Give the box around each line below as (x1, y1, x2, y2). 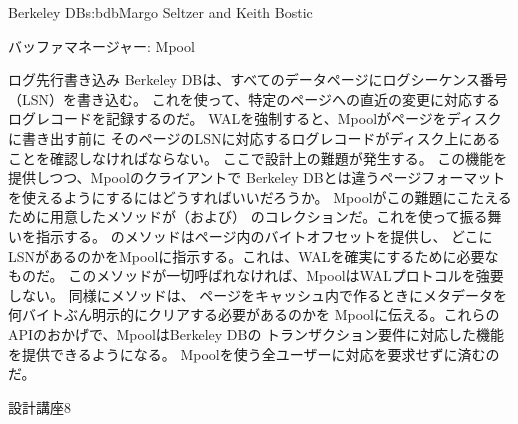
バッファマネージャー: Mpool (8, 35, 195, 56)
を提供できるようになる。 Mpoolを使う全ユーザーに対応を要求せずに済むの (8, 343, 500, 364)
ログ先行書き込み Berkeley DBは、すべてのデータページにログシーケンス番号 (8, 69, 508, 90)
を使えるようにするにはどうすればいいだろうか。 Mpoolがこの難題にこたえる (8, 186, 512, 207)
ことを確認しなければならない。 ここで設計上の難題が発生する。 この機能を (8, 147, 508, 168)
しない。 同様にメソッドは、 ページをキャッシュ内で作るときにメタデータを (8, 284, 508, 305)
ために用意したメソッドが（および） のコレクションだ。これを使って (8, 206, 460, 227)
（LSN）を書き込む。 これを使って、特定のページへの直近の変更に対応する (8, 88, 501, 109)
